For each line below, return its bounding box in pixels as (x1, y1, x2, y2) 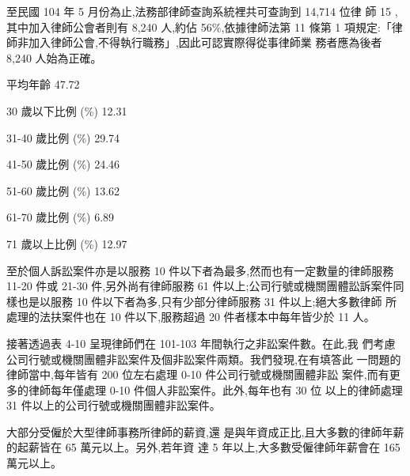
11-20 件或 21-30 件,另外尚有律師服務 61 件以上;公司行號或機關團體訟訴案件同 (6, 278, 404, 294)
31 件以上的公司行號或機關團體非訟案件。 (6, 397, 221, 414)
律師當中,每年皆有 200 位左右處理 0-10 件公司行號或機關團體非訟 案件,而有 (6, 366, 389, 383)
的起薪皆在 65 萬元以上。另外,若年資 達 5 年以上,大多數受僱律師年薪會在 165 (6, 439, 401, 455)
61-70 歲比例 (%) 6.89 (6, 209, 115, 225)
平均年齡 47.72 (6, 76, 80, 93)
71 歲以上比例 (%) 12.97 (6, 235, 127, 251)
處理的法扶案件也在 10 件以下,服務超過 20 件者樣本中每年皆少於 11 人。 (6, 308, 375, 325)
